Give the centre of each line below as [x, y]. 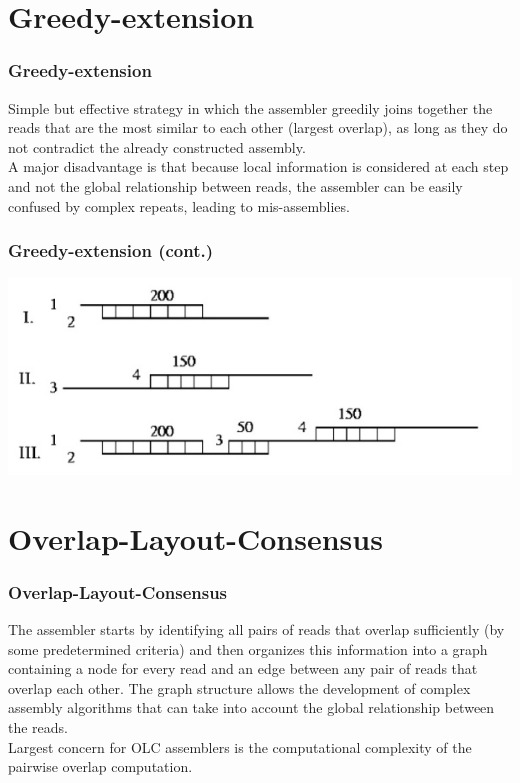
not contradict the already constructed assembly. [157, 146]
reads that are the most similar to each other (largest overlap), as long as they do [258, 127]
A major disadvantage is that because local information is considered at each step [258, 166]
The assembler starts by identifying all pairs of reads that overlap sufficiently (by [256, 629]
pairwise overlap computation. [100, 766]
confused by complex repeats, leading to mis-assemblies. [179, 205]
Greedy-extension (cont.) [110, 250]
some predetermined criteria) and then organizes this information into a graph [248, 648]
